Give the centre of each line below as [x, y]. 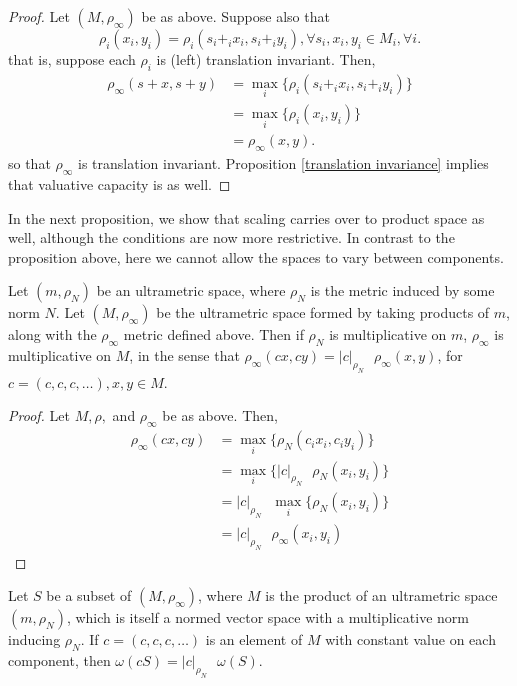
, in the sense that [184, 355]
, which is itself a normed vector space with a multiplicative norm [267, 617]
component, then [59, 660]
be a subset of [89, 595]
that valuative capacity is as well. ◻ [119, 183]
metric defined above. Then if [213, 334]
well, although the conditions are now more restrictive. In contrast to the [231, 237]
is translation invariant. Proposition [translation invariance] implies [283, 163]
